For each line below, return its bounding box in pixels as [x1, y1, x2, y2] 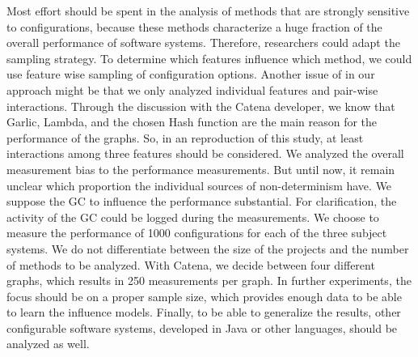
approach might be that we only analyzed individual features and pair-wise [6, 81, 378, 98]
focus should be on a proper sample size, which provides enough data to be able [6, 287, 402, 304]
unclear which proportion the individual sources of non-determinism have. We [6, 176, 392, 193]
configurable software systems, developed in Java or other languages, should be [6, 319, 398, 336]
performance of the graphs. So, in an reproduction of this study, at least [6, 129, 364, 146]
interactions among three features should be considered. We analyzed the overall [6, 145, 404, 162]
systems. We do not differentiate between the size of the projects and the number [6, 240, 409, 257]
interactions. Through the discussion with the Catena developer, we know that [6, 97, 395, 114]
